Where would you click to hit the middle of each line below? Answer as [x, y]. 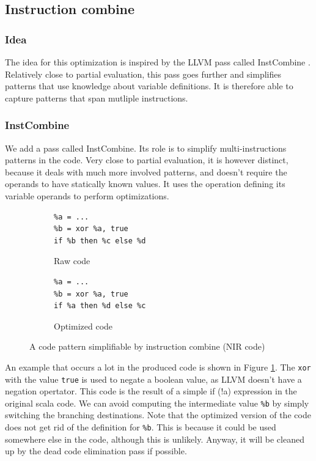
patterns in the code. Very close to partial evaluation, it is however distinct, [147, 160]
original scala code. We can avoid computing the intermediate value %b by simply [157, 403]
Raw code [72, 261]
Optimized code [83, 326]
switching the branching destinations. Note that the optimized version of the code [158, 415]
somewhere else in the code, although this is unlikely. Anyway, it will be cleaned [155, 439]
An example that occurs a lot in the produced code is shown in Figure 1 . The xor [158, 367]
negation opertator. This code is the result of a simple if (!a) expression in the [151, 391]
